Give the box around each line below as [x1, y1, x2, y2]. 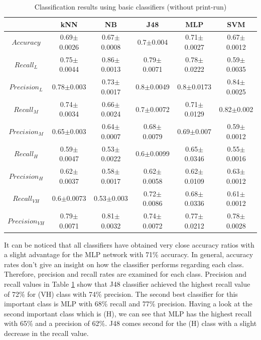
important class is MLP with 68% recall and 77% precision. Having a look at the [4, 298, 252, 309]
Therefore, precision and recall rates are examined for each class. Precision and [4, 269, 247, 279]
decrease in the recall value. [4, 327, 89, 338]
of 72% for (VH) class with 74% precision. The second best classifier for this [4, 288, 238, 299]
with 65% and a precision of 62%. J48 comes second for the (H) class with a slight [4, 318, 257, 328]
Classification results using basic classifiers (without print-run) [34, 2, 227, 12]
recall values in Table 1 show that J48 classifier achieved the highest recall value [4, 279, 250, 289]
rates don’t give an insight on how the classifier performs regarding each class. [4, 259, 244, 269]
